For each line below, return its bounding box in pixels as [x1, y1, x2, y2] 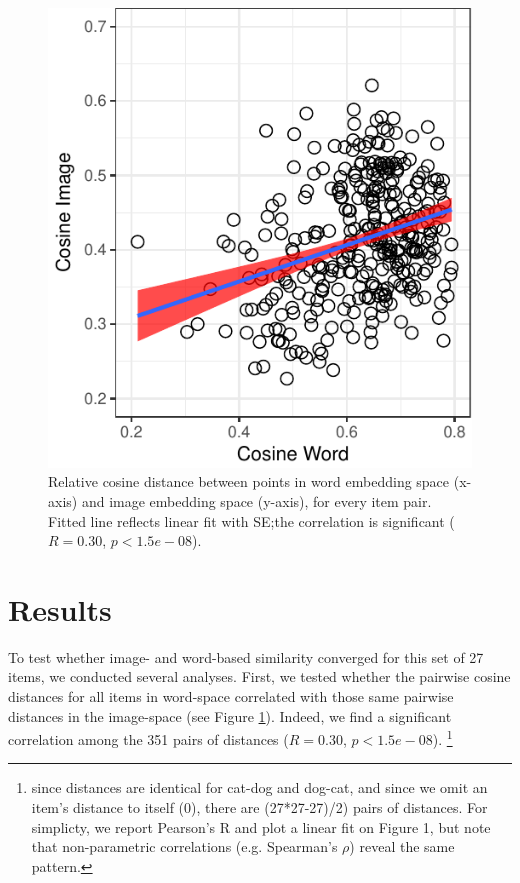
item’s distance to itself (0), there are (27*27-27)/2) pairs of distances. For [31, 797, 488, 818]
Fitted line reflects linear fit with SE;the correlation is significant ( [48, 510, 455, 531]
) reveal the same [349, 836, 455, 857]
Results [8, 588, 112, 629]
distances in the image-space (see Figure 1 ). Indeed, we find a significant [8, 705, 452, 726]
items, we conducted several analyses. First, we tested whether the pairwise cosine [8, 666, 511, 687]
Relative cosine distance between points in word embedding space [48, 471, 450, 492]
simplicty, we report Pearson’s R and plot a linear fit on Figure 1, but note [31, 816, 491, 837]
